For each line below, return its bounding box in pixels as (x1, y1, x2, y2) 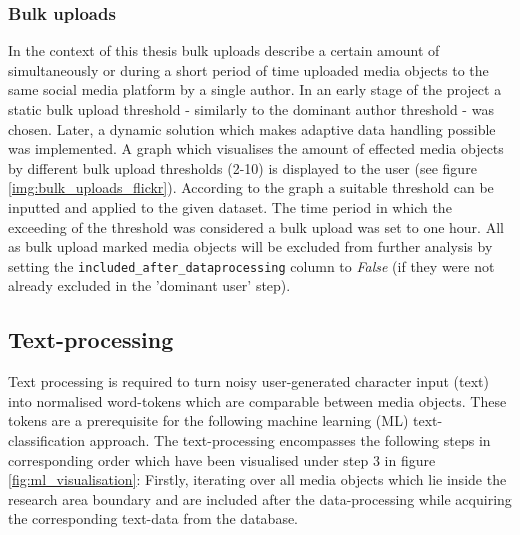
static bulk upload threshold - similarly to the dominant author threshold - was (8, 99, 494, 119)
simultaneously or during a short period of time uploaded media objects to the (8, 59, 489, 80)
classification (8, 429, 86, 450)
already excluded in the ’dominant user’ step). (8, 275, 291, 296)
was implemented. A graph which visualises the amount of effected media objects (8, 138, 504, 159)
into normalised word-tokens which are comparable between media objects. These (8, 390, 507, 411)
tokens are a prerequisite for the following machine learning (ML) (8, 410, 409, 431)
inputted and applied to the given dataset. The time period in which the (8, 196, 452, 217)
